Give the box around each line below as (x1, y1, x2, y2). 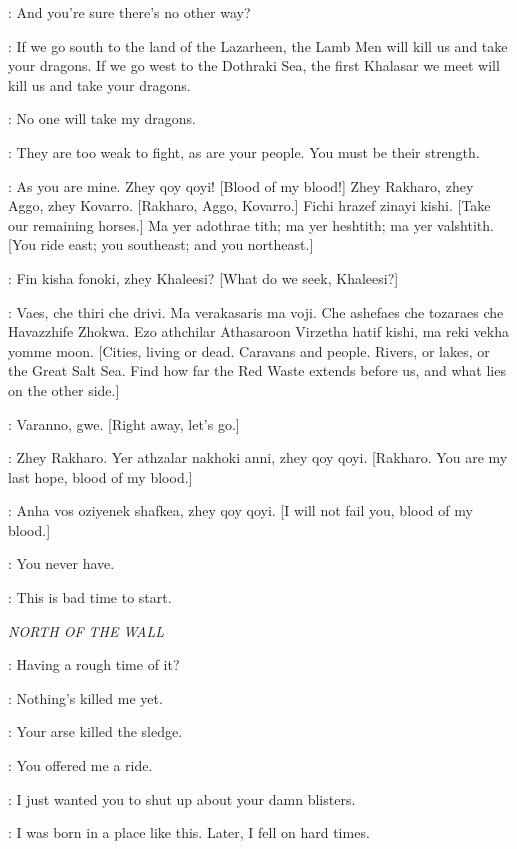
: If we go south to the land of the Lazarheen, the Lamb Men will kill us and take (8, 35, 508, 56)
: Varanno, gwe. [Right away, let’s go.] (8, 413, 240, 434)
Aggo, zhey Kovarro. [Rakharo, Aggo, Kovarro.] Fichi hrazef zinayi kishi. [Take (8, 195, 491, 216)
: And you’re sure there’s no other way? (8, 2, 251, 22)
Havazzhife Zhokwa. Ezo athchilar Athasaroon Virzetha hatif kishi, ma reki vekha (8, 321, 510, 342)
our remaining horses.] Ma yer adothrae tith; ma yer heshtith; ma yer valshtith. (8, 214, 494, 235)
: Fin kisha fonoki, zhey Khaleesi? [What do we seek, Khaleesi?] (8, 267, 399, 288)
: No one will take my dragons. (8, 108, 196, 129)
